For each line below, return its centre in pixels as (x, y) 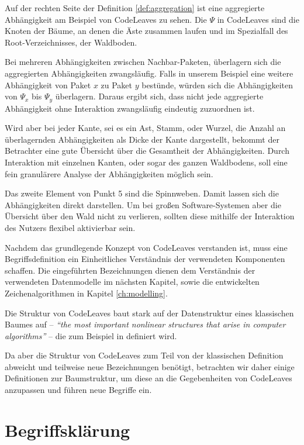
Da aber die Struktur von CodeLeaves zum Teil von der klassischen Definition (144, 355)
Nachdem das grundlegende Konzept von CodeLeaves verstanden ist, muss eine (146, 247)
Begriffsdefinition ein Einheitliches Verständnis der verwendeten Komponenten (145, 259)
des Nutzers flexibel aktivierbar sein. (70, 227)
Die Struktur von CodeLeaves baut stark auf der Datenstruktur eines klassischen (149, 313)
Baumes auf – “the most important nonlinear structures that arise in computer (145, 324)
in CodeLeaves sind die (258, 19)
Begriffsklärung (68, 430)
